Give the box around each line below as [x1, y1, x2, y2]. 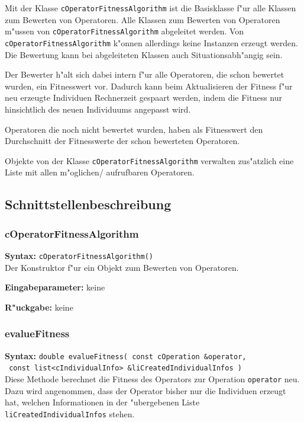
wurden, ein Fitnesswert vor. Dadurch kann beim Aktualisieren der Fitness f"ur [5, 79, 293, 92]
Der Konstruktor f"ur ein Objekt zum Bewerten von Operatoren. [5, 261, 239, 273]
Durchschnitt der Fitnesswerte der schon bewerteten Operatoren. [5, 135, 240, 147]
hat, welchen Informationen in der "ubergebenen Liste [5, 396, 200, 408]
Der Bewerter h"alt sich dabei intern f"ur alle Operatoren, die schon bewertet [5, 68, 284, 81]
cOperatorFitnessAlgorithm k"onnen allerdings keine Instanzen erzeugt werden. [5, 36, 298, 49]
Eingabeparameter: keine [5, 281, 105, 293]
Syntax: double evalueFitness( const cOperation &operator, [5, 349, 247, 362]
